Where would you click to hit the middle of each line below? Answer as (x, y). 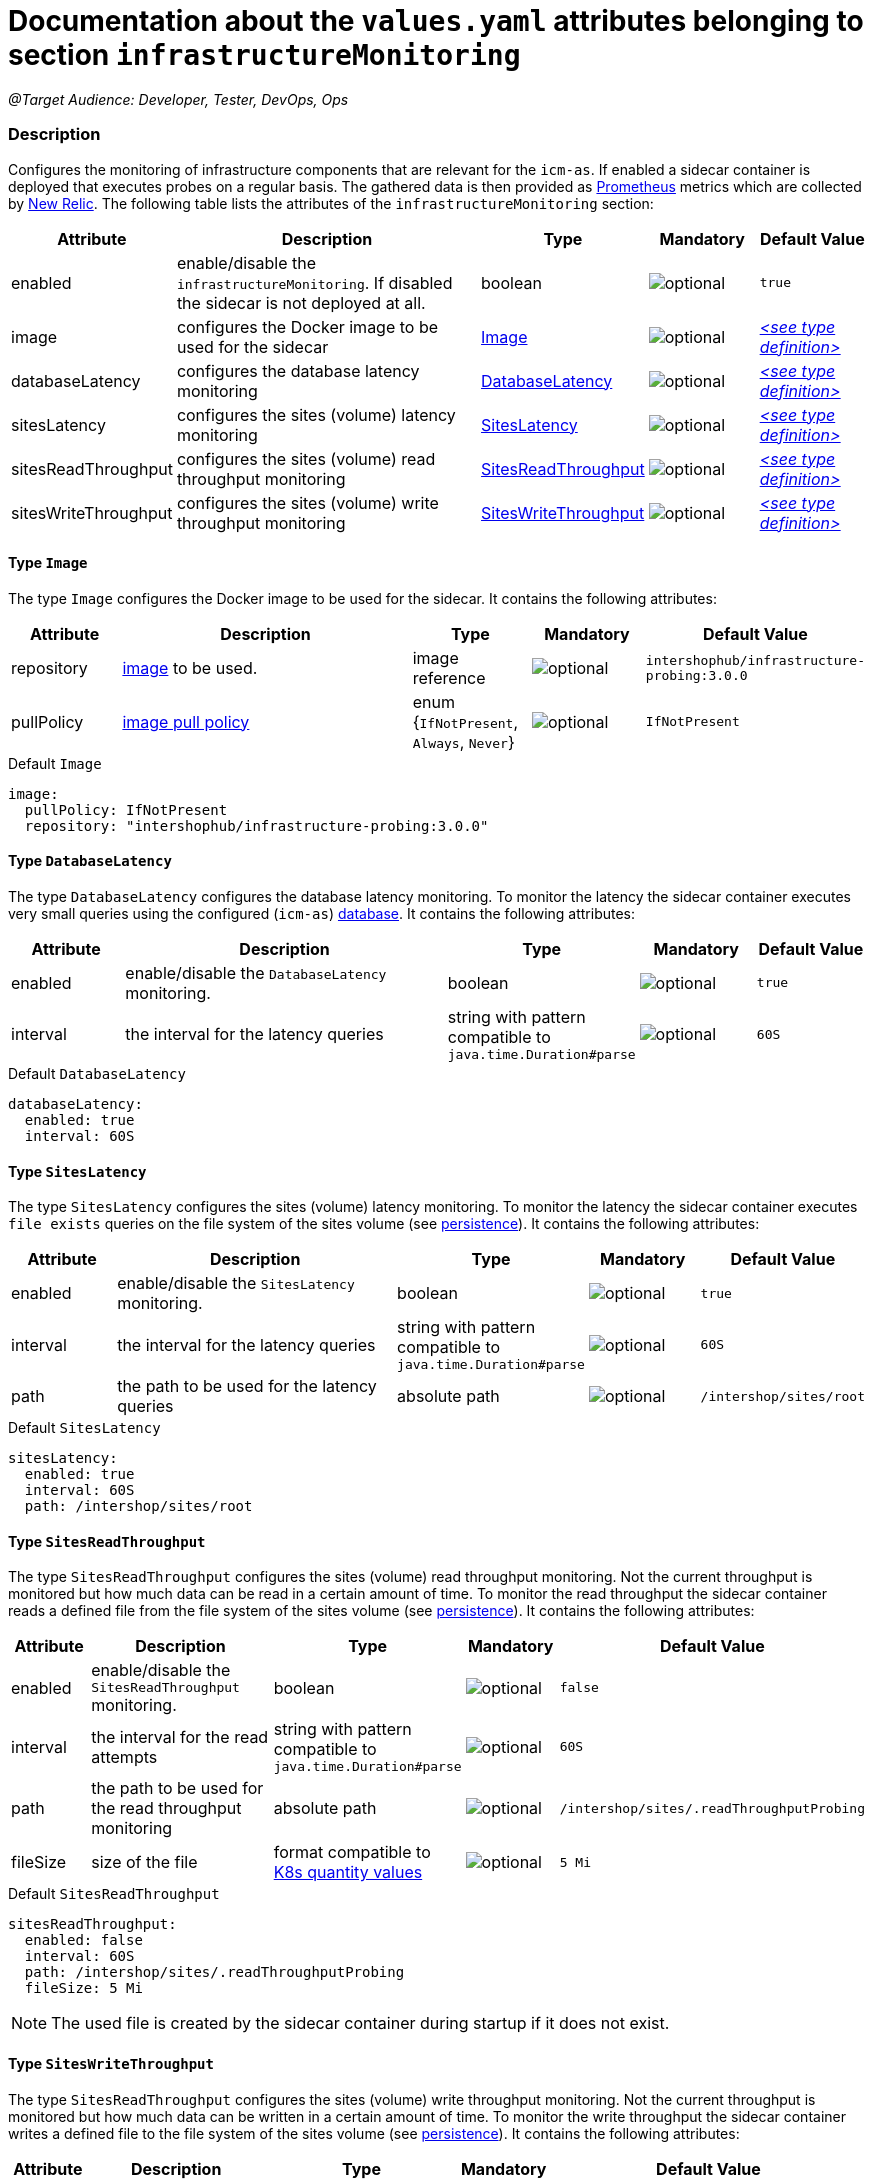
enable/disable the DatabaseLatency (256, 972)
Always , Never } (463, 741)
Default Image (55, 763)
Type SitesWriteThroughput (111, 2063)
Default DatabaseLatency (97, 1073)
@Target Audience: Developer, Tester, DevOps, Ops (178, 99)
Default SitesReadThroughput (114, 1894)
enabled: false (83, 1940)
